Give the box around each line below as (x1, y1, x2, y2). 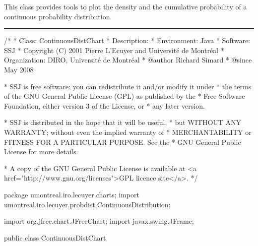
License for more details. (4, 146, 78, 157)
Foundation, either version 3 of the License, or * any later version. (4, 100, 205, 111)
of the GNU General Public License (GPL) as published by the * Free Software (4, 91, 245, 101)
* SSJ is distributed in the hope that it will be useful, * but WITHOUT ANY (4, 117, 242, 127)
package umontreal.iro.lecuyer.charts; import (4, 189, 139, 199)
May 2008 (4, 64, 34, 74)
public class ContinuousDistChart (4, 232, 106, 243)
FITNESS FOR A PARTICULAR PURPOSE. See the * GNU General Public (4, 136, 241, 147)
